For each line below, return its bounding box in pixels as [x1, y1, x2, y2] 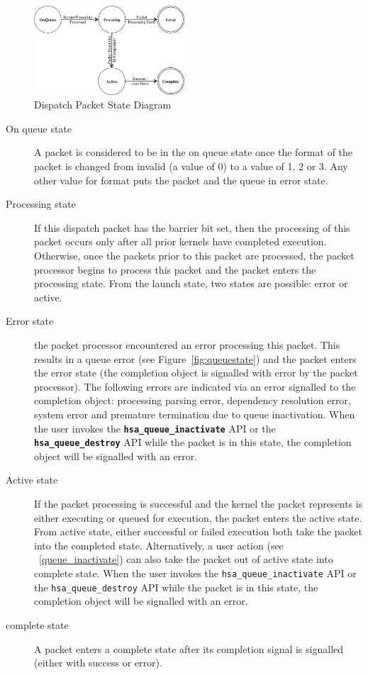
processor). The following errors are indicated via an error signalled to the [34, 379, 356, 394]
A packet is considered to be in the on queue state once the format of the [34, 145, 353, 160]
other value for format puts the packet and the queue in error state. [34, 172, 328, 187]
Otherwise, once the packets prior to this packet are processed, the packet [34, 248, 355, 263]
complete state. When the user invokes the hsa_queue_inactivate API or [34, 566, 357, 581]
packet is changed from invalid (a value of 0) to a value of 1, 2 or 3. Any [34, 159, 348, 174]
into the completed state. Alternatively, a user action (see [34, 537, 284, 552]
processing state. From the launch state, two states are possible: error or [34, 276, 348, 291]
